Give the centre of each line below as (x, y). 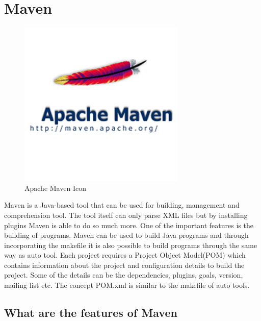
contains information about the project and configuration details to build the (124, 265)
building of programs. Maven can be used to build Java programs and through (126, 235)
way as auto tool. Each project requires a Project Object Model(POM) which (125, 255)
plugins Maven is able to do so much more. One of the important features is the (129, 225)
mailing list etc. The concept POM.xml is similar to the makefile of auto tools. (127, 285)
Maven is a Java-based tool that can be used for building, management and (122, 205)
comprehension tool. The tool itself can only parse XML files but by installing (126, 215)
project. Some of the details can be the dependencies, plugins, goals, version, (124, 275)
